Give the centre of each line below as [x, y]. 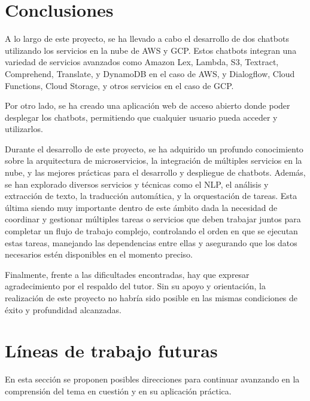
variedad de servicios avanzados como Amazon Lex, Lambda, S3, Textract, [142, 62]
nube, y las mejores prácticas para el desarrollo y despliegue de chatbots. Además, [155, 172]
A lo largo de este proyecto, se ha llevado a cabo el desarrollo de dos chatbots [147, 39]
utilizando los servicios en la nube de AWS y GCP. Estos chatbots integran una [151, 50]
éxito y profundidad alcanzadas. [63, 309]
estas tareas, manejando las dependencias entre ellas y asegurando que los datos [151, 242]
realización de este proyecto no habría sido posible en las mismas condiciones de [151, 298]
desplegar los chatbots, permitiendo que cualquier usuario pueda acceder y [141, 117]
